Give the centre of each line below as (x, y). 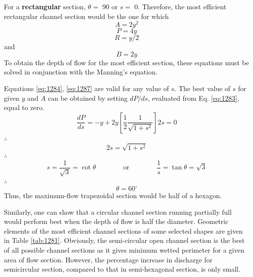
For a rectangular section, (45, 6)
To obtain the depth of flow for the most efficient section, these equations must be (126, 62)
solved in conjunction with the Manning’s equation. (81, 72)
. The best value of (202, 88)
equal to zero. (24, 107)
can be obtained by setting (88, 98)
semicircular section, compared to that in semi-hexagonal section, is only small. (122, 269)
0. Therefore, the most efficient (180, 6)
